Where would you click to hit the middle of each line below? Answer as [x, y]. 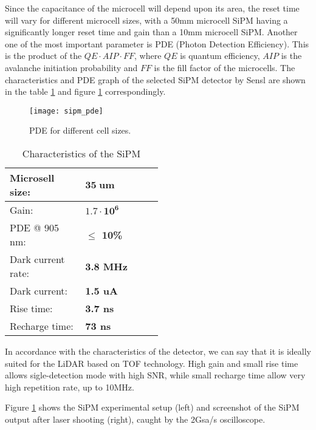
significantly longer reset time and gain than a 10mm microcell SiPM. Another [151, 32]
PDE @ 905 [35, 227]
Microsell [32, 178]
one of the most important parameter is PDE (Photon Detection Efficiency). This [157, 43]
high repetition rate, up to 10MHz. [70, 387]
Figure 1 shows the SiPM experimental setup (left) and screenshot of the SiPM [152, 407]
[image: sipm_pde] [66, 111]
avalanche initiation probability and [71, 67]
